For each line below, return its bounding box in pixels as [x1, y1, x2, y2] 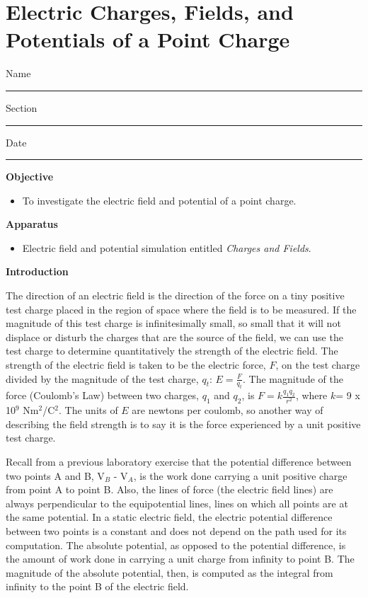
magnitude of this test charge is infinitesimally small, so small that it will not [6, 316, 341, 330]
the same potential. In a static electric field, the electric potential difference [6, 510, 333, 524]
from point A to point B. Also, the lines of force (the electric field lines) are [6, 482, 333, 497]
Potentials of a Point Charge [6, 25, 290, 54]
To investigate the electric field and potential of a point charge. [22, 192, 297, 207]
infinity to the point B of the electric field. [6, 579, 189, 594]
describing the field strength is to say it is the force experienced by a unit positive [6, 416, 361, 431]
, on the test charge [275, 357, 360, 372]
